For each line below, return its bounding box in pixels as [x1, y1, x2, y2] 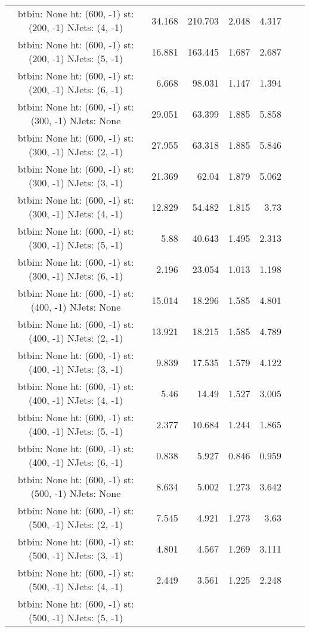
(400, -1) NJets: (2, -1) [29, 331, 123, 345]
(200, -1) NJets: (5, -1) [29, 51, 123, 65]
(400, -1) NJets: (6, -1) [29, 455, 123, 469]
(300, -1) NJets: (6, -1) [29, 269, 123, 283]
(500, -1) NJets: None [30, 486, 121, 500]
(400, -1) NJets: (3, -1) [29, 362, 123, 376]
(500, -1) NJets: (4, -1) [29, 579, 123, 593]
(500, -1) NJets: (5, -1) [29, 610, 123, 624]
